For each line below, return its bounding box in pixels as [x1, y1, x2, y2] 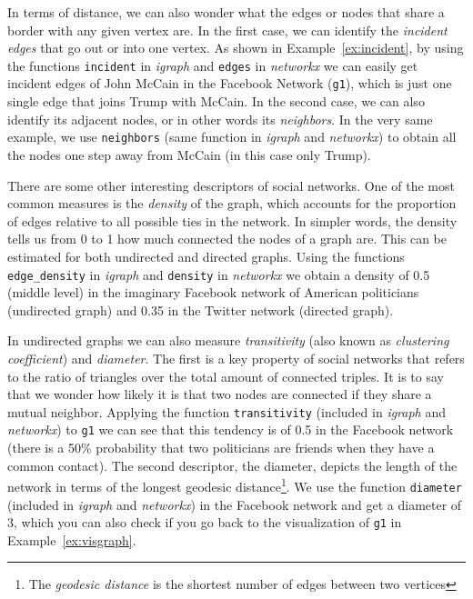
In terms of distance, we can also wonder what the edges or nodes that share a [7, 3, 445, 21]
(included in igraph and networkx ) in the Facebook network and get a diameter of [7, 494, 462, 514]
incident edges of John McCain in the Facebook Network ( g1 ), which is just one [7, 74, 452, 93]
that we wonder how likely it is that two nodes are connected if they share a [7, 384, 432, 404]
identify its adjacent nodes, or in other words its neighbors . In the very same [7, 109, 433, 128]
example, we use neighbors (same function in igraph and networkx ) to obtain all [7, 127, 457, 146]
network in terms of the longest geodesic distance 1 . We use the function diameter [7, 474, 462, 495]
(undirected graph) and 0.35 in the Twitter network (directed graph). [7, 300, 394, 319]
